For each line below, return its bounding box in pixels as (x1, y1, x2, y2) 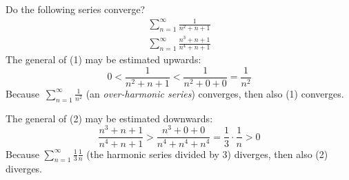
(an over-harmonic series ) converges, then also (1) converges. (86, 86, 344, 100)
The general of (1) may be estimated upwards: (6, 52, 201, 67)
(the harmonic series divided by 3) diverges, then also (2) (86, 146, 328, 161)
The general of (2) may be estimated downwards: (6, 111, 213, 125)
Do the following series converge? (6, 2, 146, 16)
